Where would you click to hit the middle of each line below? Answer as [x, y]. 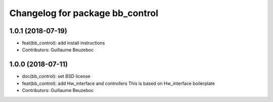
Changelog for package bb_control [84, 13]
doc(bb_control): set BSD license [56, 76]
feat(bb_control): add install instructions [63, 43]
